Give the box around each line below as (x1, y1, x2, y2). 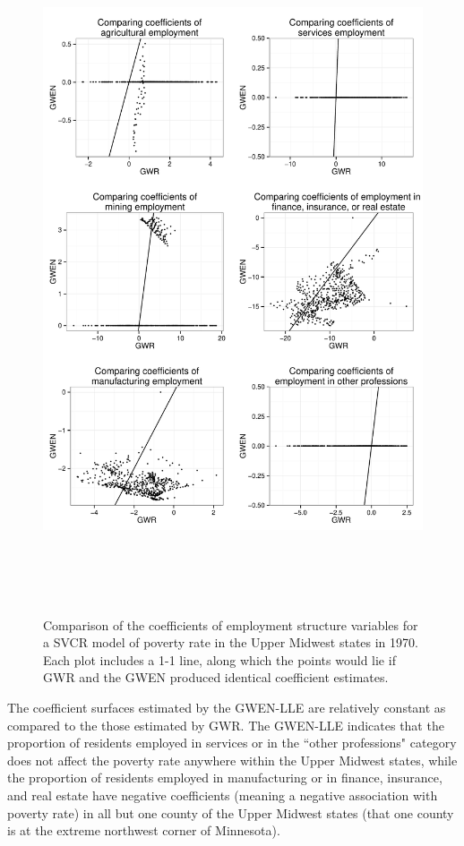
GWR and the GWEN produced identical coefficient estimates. (43, 668, 389, 687)
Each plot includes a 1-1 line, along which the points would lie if (43, 650, 396, 669)
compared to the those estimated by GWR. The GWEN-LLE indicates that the (7, 715, 444, 734)
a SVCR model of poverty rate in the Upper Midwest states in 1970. (43, 633, 418, 652)
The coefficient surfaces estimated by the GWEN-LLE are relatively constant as (7, 697, 446, 716)
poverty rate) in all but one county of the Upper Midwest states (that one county (7, 803, 454, 822)
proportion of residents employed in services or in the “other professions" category (7, 733, 457, 752)
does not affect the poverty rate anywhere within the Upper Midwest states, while (7, 750, 458, 769)
